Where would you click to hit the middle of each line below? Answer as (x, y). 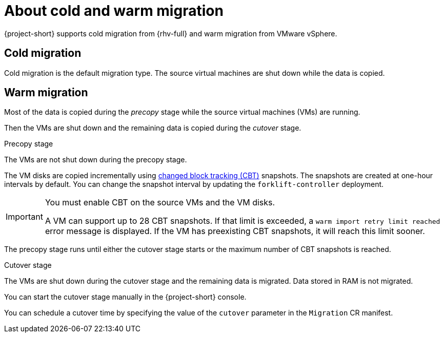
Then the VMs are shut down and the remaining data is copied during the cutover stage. (153, 128)
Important (24, 217)
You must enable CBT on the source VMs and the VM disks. (160, 203)
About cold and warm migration (114, 11)
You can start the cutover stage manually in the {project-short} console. (125, 297)
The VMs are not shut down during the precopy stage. (96, 160)
